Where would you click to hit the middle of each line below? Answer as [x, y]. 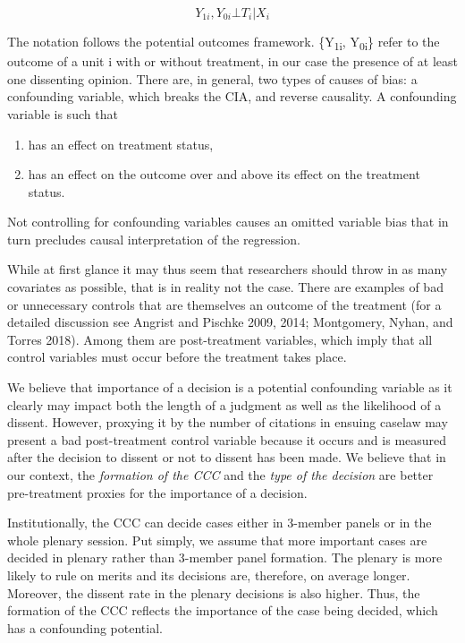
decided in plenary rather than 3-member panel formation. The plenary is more [225, 557]
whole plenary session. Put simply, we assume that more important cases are [217, 540]
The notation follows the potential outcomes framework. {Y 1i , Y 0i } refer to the [224, 43]
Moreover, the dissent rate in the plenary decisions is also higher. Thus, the [214, 592]
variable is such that [63, 113]
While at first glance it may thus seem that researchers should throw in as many [228, 269]
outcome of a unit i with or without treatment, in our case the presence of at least [232, 61]
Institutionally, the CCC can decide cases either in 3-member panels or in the [220, 523]
